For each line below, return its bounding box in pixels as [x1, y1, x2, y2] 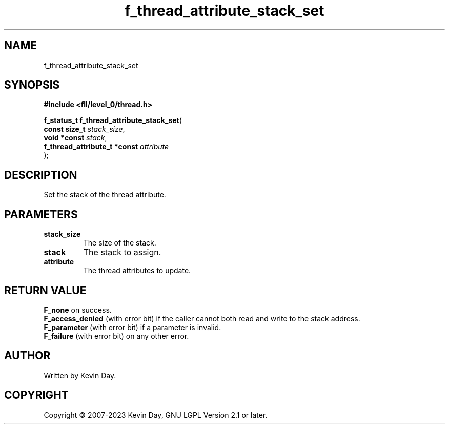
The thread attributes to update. [83, 266, 191, 275]
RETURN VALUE [4, 283, 87, 297]
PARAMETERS [4, 208, 78, 221]
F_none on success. [44, 305, 112, 314]
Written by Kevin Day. [44, 371, 116, 380]
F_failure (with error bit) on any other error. [44, 331, 189, 340]
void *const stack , [44, 133, 107, 142]
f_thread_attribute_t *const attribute [44, 142, 169, 151]
